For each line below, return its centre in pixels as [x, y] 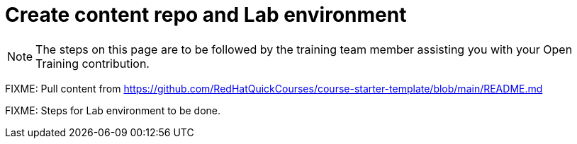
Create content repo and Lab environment [206, 15]
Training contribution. [93, 63]
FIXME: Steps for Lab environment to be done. [113, 110]
